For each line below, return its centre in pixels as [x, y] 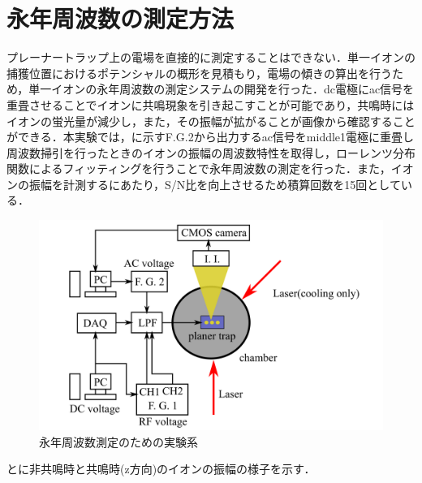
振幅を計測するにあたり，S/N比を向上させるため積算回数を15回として [215, 184]
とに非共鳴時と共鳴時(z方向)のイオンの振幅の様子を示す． [161, 469]
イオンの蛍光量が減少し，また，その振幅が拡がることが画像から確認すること [211, 121]
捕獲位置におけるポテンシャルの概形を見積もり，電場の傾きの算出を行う [200, 73]
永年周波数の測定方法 [121, 18]
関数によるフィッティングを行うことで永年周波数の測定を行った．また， [199, 168]
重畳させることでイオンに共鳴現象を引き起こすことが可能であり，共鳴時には [211, 104]
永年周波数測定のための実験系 [118, 441]
